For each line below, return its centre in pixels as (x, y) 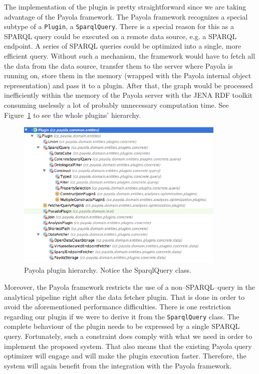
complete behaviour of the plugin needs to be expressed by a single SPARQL (122, 326)
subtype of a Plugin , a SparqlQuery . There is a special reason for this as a (119, 26)
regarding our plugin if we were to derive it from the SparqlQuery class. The (122, 316)
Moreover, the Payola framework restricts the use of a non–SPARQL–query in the (130, 287)
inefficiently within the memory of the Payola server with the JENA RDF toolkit (128, 95)
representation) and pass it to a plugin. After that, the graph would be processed (128, 85)
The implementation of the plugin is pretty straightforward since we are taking (125, 7)
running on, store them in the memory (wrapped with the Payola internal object (128, 75)
